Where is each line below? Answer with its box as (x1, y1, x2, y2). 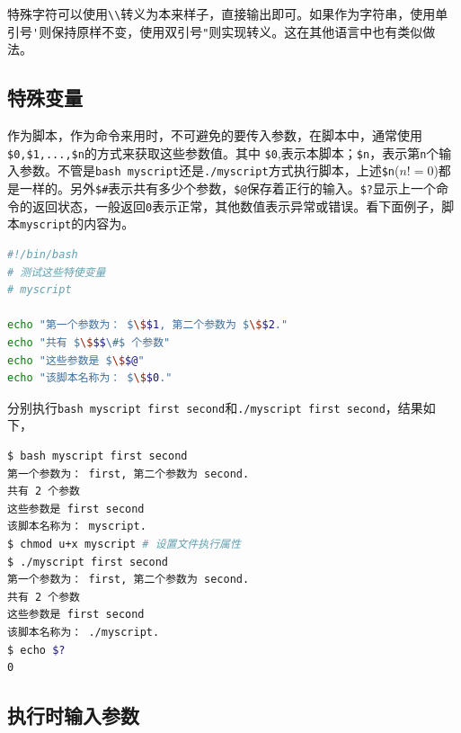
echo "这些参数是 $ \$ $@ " (7, 353, 145, 367)
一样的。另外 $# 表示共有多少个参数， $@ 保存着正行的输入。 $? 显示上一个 (19, 179, 436, 198)
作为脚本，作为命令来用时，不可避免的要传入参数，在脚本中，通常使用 (7, 126, 422, 145)
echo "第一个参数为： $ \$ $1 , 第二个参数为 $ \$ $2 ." (7, 318, 288, 332)
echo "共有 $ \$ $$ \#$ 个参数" (7, 335, 171, 349)
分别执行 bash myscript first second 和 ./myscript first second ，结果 (7, 398, 423, 416)
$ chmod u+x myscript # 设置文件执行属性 (7, 537, 241, 550)
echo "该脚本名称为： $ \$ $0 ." (7, 371, 173, 385)
